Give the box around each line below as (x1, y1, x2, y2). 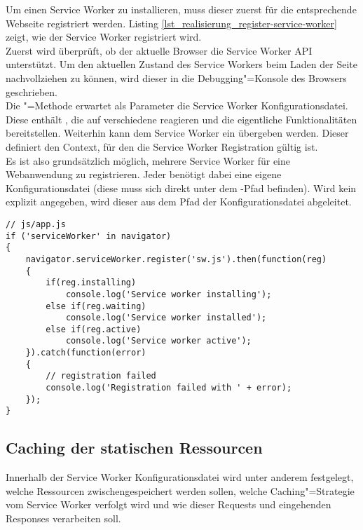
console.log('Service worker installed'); (65, 313, 267, 323)
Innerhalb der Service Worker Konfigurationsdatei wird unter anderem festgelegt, (6, 470, 354, 484)
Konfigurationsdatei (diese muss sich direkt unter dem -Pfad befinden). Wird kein (6, 180, 357, 195)
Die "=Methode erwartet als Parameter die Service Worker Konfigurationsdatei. (6, 98, 348, 113)
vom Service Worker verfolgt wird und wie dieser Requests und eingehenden (6, 497, 331, 512)
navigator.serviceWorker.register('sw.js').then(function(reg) (25, 254, 327, 264)
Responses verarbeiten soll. (6, 511, 121, 526)
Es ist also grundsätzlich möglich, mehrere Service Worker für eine (6, 153, 290, 168)
